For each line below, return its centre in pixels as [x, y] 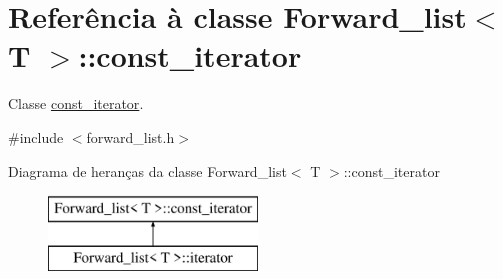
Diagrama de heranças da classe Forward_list [147, 170]
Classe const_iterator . [76, 103]
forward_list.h [130, 136]
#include [36, 136]
